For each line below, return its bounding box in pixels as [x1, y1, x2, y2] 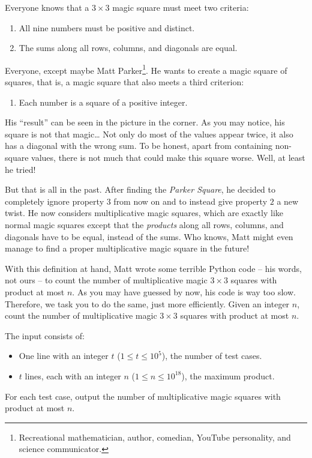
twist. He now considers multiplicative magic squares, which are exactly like [5, 206, 284, 219]
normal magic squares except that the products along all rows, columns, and [5, 218, 284, 231]
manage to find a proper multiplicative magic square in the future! [5, 242, 250, 255]
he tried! [5, 163, 36, 175]
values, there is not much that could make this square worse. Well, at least [31, 151, 305, 163]
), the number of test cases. [161, 349, 262, 362]
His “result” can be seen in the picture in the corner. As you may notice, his [5, 116, 285, 128]
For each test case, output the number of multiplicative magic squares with [5, 390, 281, 402]
